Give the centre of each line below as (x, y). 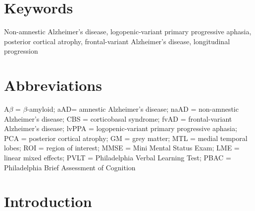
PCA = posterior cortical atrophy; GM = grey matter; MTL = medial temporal (126, 138)
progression (21, 51)
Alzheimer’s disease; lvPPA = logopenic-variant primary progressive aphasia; (121, 128)
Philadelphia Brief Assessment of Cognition (70, 167)
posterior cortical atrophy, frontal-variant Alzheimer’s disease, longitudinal (117, 41)
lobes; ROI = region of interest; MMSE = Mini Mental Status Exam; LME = (122, 148)
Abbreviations (53, 85)
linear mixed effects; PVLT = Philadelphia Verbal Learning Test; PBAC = (118, 157)
